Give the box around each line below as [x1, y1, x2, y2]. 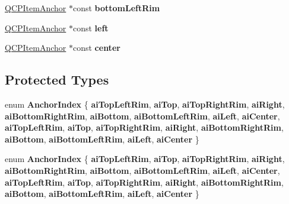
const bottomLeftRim [72, 2, 160, 14]
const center [72, 41, 120, 54]
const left [72, 21, 109, 34]
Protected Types [5, 70, 109, 89]
